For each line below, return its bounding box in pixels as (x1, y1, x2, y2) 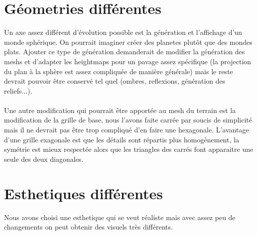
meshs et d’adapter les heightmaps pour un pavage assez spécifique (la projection (4, 56, 252, 66)
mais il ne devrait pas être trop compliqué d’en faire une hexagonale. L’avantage (4, 124, 249, 135)
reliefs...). (4, 85, 32, 96)
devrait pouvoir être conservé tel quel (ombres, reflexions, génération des (4, 76, 226, 86)
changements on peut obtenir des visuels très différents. (4, 222, 173, 232)
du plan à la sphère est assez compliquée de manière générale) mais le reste (4, 66, 233, 76)
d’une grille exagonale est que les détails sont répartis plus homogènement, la (4, 134, 239, 144)
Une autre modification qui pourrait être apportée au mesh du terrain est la (4, 105, 236, 115)
